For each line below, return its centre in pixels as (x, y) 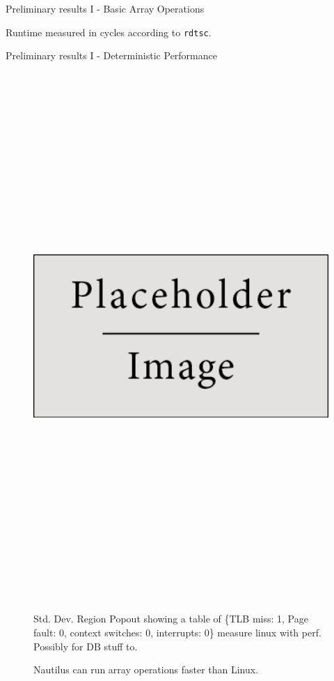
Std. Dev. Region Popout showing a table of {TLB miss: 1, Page (171, 619)
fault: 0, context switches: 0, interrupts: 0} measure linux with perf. (177, 632)
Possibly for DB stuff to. (86, 646)
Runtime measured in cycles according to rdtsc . (109, 32)
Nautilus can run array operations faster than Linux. (146, 669)
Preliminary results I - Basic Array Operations (105, 8)
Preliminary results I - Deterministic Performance (111, 55)
